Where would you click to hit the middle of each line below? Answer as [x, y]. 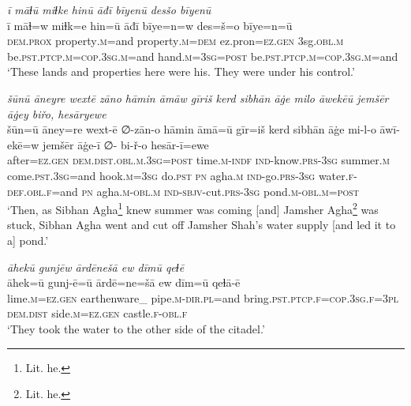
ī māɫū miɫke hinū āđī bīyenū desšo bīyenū [109, 9]
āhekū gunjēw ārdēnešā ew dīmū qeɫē [96, 267]
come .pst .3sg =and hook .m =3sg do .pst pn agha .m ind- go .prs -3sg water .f [181, 175]
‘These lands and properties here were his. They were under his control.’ [181, 71]
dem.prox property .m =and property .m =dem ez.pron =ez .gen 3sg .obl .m [176, 41]
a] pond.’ [28, 240]
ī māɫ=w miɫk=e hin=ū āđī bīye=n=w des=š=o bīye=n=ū [150, 25]
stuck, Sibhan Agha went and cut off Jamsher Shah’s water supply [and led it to [202, 225]
